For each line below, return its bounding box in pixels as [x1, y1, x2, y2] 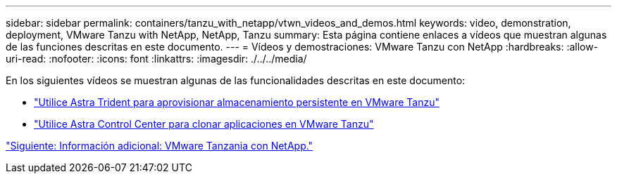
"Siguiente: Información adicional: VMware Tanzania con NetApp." [6, 140, 313, 152]
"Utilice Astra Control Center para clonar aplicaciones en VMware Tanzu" [34, 118, 374, 130]
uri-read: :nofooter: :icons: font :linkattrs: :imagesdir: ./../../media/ [6, 53, 307, 65]
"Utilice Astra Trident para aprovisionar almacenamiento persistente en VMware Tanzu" [34, 96, 440, 108]
